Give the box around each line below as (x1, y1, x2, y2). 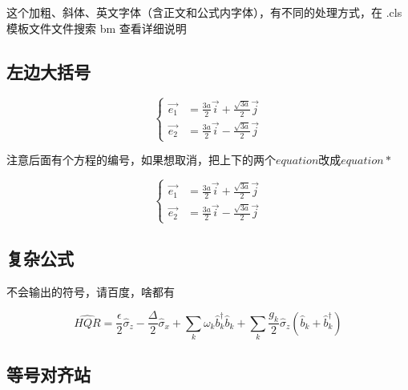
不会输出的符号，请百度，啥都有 (6, 283, 175, 300)
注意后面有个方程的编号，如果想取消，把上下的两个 (6, 151, 276, 168)
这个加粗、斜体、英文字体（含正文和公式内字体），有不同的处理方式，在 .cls (6, 4, 402, 20)
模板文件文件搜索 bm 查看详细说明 (6, 19, 187, 36)
